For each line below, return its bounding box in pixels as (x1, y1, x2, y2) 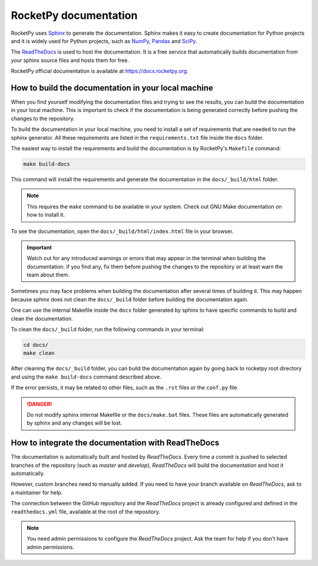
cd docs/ (23, 342, 49, 348)
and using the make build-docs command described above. (11, 373, 161, 380)
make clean (23, 350, 55, 357)
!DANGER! (26, 400, 52, 407)
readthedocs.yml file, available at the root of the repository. (11, 508, 161, 515)
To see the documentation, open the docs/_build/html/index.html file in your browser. (11, 228, 234, 235)
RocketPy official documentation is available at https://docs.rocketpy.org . (11, 68, 188, 75)
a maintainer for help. (11, 489, 63, 496)
